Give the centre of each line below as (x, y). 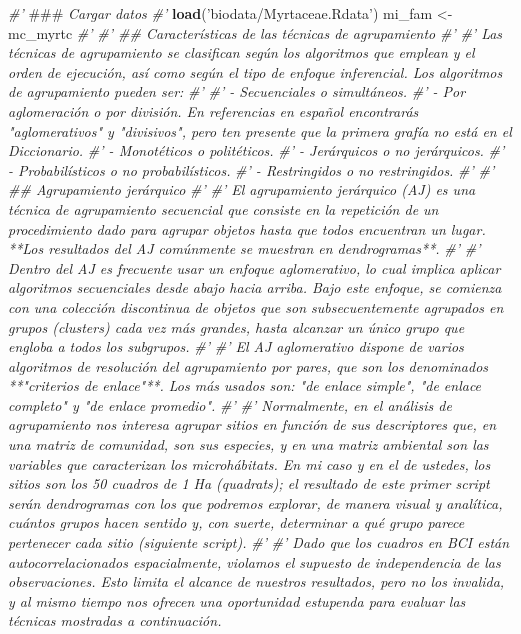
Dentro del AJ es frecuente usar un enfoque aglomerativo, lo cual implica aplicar (254, 267)
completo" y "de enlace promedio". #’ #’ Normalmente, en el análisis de (230, 404)
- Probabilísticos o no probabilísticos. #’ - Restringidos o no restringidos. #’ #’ (251, 169)
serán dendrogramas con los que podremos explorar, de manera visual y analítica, (255, 502)
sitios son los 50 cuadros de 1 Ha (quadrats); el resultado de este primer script (249, 483)
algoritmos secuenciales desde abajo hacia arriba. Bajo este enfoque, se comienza (255, 287)
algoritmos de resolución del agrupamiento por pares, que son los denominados (248, 365)
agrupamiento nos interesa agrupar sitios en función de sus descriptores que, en (252, 424)
